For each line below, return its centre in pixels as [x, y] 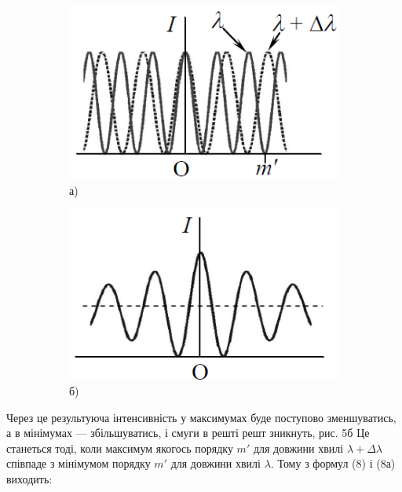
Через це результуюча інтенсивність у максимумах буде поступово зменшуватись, [201, 417]
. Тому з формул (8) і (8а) [333, 463]
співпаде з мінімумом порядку [79, 463]
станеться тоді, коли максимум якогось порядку [120, 448]
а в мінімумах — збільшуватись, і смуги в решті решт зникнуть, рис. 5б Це [188, 433]
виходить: [29, 478]
